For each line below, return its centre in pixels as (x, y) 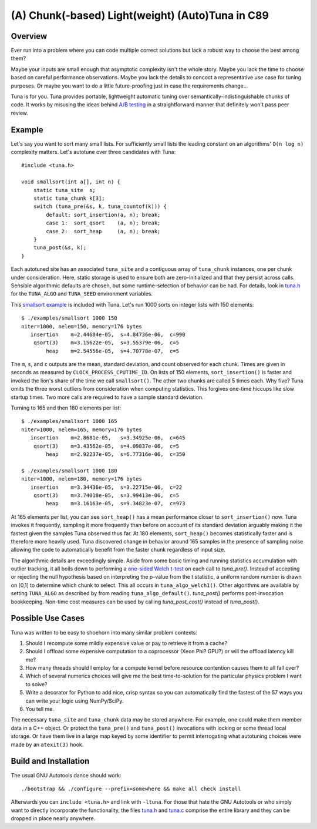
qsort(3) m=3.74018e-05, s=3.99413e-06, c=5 (106, 495)
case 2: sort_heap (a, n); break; (103, 231)
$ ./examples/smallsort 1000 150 (69, 318)
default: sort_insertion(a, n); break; (103, 215)
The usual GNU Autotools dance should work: (66, 775)
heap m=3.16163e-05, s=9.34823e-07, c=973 (116, 504)
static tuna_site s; (65, 190)
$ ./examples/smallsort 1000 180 (69, 471)
